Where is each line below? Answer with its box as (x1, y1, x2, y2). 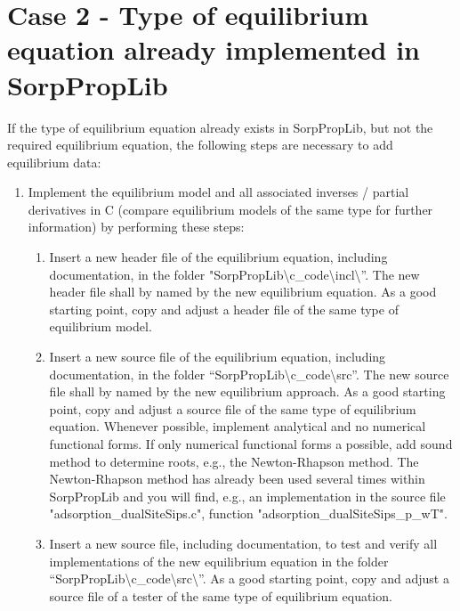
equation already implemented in (7, 31, 420, 68)
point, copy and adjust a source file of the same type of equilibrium (49, 399, 416, 418)
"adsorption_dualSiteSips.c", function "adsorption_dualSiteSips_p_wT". (49, 504, 448, 523)
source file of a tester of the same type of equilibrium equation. (49, 586, 392, 605)
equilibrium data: (7, 152, 101, 171)
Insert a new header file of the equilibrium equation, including (49, 248, 388, 266)
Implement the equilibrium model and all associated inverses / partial (28, 183, 409, 201)
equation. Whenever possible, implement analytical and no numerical (49, 417, 426, 436)
